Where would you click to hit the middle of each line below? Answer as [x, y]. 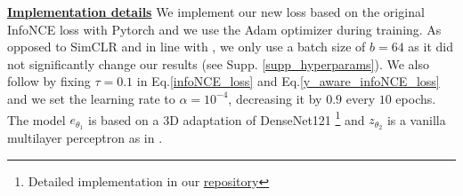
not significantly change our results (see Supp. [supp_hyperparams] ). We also [219, 63]
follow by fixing [49, 81]
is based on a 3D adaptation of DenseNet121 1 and [227, 118]
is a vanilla [416, 119]
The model [37, 119]
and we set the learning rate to [91, 98]
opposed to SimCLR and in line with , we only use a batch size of [187, 47]
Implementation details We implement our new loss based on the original [216, 12]
